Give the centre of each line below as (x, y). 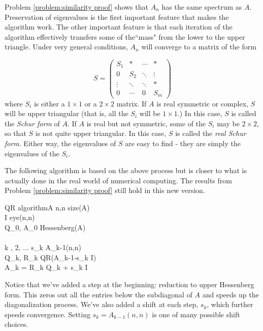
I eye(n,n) (20, 217)
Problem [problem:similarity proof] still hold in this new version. (105, 190)
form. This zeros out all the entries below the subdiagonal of (98, 294)
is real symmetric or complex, (202, 103)
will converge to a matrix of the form (199, 47)
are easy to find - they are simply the (183, 143)
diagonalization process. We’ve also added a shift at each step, (102, 304)
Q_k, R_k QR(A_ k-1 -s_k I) (51, 257)
